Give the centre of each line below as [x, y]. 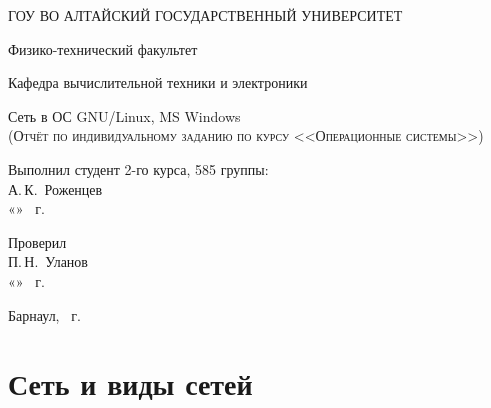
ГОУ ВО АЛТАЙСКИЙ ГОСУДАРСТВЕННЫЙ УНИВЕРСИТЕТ [205, 15]
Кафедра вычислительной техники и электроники [158, 82]
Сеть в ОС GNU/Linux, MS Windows [124, 115]
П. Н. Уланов [48, 261]
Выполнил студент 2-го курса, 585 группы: [138, 168]
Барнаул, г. [44, 314]
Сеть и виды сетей [130, 383]
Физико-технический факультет [103, 48]
